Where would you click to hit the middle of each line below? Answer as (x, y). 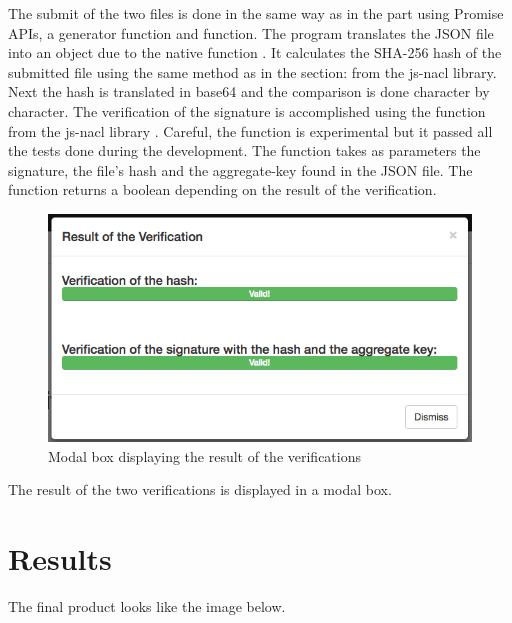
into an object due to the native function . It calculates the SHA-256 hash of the (255, 52)
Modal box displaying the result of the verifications (205, 455)
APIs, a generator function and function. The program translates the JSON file (251, 32)
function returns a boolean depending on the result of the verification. (222, 189)
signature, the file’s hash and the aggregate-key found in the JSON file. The (240, 169)
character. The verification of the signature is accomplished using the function (247, 110)
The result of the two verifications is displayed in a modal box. (200, 489)
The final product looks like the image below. (147, 606)
